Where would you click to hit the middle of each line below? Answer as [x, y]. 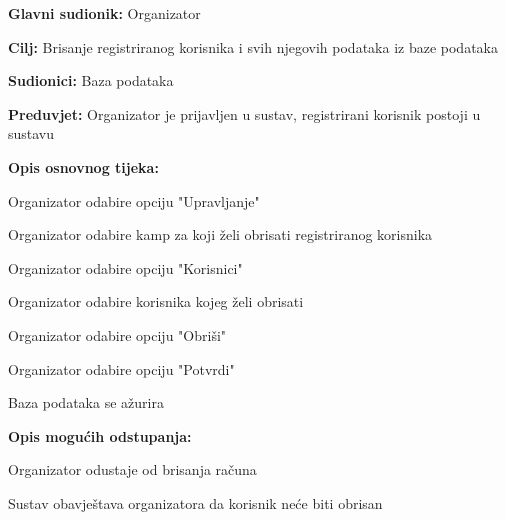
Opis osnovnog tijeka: [83, 166]
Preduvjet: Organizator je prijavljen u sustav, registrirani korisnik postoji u [244, 113]
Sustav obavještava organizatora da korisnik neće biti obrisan [195, 502]
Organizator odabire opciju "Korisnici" [125, 267]
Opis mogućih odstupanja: [100, 435]
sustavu [31, 133]
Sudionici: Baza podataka [91, 80]
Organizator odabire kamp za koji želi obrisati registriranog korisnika [220, 234]
